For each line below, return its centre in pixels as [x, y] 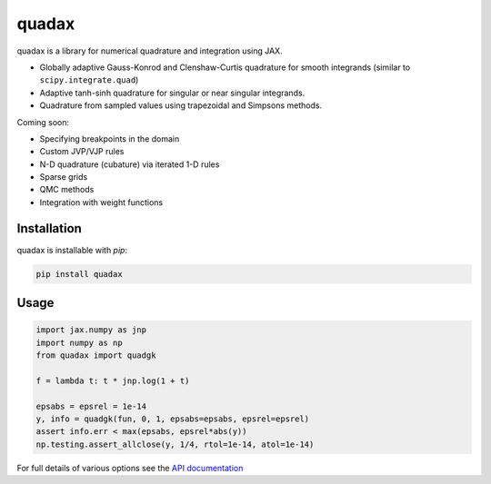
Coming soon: [43, 122]
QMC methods [67, 190]
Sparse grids [64, 177]
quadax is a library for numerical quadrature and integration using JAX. [150, 51]
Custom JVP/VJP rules [82, 152]
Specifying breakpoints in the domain [110, 138]
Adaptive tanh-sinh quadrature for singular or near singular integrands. [172, 93]
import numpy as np [79, 342]
